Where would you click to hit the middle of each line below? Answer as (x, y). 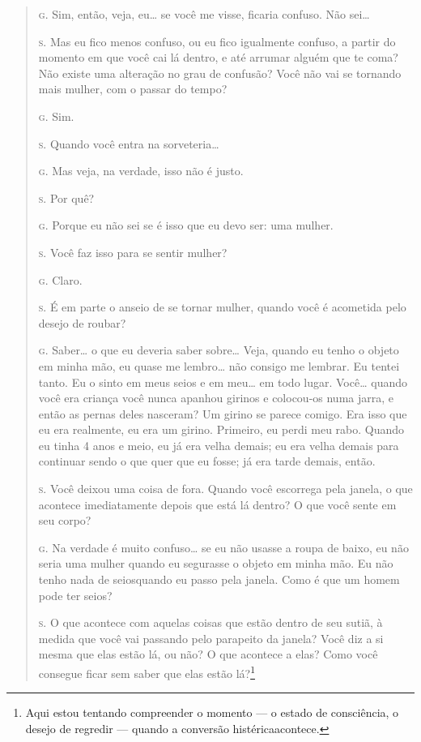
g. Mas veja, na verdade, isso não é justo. (141, 171)
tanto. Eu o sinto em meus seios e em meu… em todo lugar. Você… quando (223, 382)
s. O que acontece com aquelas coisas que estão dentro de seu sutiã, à (210, 622)
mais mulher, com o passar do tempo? (133, 89)
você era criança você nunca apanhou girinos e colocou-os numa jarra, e (216, 398)
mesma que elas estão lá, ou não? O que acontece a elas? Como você (208, 654)
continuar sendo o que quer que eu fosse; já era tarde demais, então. (207, 461)
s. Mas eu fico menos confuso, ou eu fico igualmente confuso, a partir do (217, 41)
